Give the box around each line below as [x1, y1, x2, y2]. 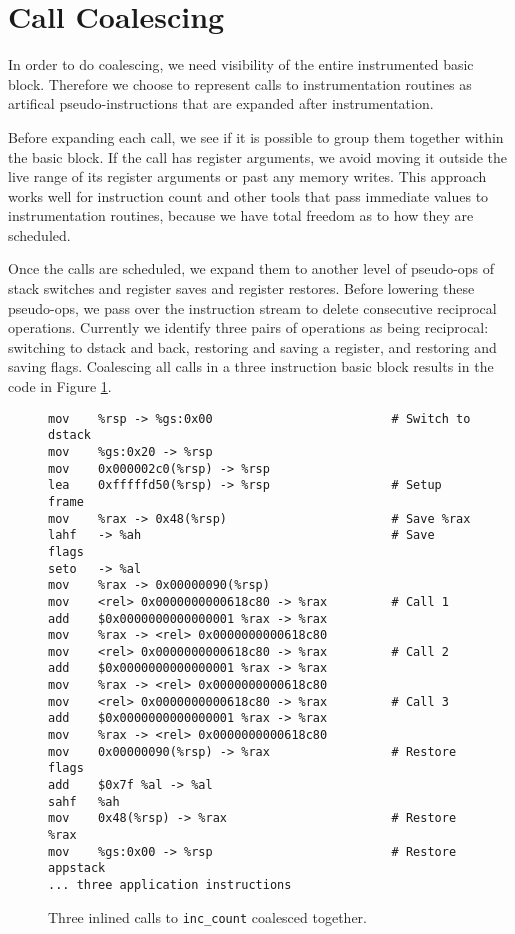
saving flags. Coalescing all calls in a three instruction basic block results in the [8, 356, 494, 377]
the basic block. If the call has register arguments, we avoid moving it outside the [8, 146, 508, 167]
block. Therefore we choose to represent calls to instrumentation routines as [8, 73, 472, 94]
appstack [48, 861, 106, 876]
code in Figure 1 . [8, 376, 112, 397]
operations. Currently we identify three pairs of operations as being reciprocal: [8, 317, 489, 338]
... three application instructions [48, 878, 292, 892]
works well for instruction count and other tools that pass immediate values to [8, 185, 489, 206]
